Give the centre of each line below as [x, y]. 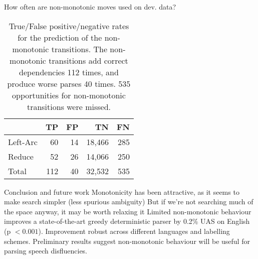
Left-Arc [23, 142]
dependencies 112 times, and [69, 72]
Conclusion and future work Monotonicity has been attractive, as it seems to [122, 191]
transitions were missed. [69, 106]
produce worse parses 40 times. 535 [69, 83]
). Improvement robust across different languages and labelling [134, 231]
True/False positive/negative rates [69, 26]
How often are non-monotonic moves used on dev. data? [90, 7]
